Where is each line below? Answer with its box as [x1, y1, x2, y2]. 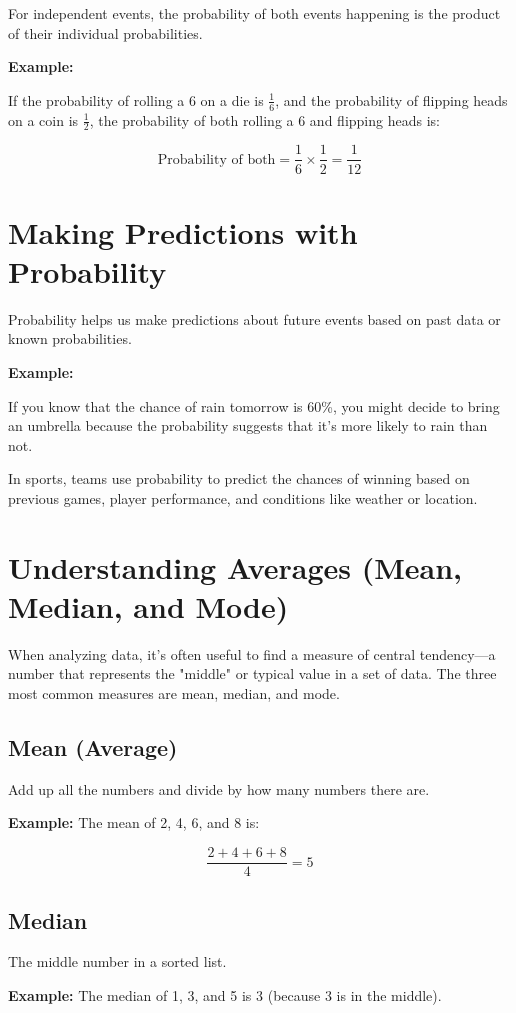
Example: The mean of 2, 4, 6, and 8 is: [8, 812, 260, 833]
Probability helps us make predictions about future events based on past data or [8, 308, 501, 329]
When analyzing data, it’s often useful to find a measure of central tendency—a [8, 643, 496, 664]
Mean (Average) [8, 732, 178, 763]
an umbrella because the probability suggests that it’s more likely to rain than [8, 415, 488, 436]
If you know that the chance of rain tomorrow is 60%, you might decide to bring [8, 395, 500, 416]
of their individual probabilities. [8, 22, 203, 43]
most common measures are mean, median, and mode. [8, 683, 340, 704]
